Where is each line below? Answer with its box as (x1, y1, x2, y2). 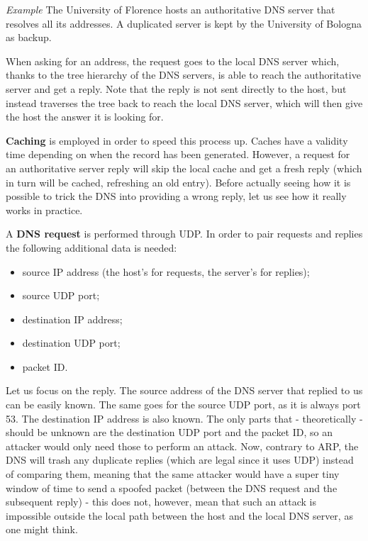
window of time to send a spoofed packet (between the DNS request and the (6, 480, 338, 495)
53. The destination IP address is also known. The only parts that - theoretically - (6, 411, 363, 425)
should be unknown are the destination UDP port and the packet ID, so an (6, 425, 333, 440)
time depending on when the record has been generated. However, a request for (6, 147, 350, 162)
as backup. (6, 30, 52, 45)
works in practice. (6, 202, 83, 217)
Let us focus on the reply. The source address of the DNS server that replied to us (6, 383, 363, 398)
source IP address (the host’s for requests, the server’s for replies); (22, 264, 310, 279)
